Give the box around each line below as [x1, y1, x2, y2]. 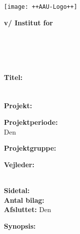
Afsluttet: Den [4, 204, 51, 214]
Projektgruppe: [4, 143, 57, 153]
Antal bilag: [4, 195, 44, 205]
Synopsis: [4, 220, 36, 231]
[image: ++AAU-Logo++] [4, 3, 78, 10]
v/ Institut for [4, 17, 53, 27]
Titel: [4, 72, 23, 82]
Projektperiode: [4, 117, 58, 127]
